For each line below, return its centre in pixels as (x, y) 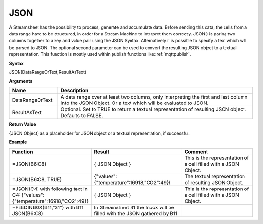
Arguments (21, 81)
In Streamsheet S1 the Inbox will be (134, 207)
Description (75, 90)
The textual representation (215, 176)
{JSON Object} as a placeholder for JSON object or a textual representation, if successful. (99, 133)
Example (18, 142)
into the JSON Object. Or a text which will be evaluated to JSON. (135, 103)
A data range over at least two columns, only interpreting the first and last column (154, 97)
